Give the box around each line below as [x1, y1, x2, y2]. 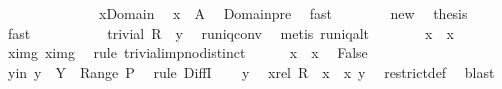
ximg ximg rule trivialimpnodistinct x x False [7, 42, 368, 63]
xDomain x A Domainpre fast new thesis [98, 3, 468, 23]
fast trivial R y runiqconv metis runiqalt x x [7, 22, 454, 43]
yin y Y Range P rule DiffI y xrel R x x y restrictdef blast [7, 61, 495, 82]
